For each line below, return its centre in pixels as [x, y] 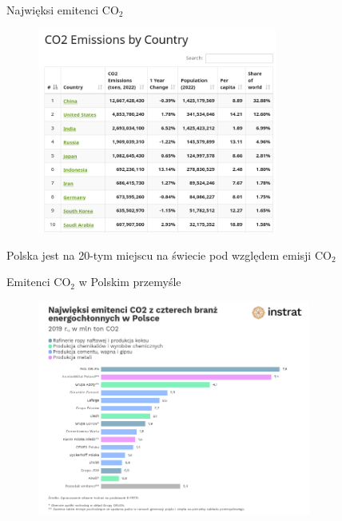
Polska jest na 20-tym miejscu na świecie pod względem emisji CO [169, 255]
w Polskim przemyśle [130, 282]
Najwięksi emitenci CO [63, 10]
